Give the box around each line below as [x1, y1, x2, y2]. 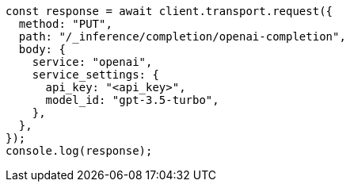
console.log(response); [6, 144, 153, 157]
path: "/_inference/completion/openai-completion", [18, 30, 346, 43]
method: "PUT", [18, 17, 112, 30]
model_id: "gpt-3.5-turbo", [45, 94, 219, 106]
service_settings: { [32, 68, 159, 81]
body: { [18, 43, 66, 56]
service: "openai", [32, 56, 153, 68]
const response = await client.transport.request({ [6, 5, 333, 17]
